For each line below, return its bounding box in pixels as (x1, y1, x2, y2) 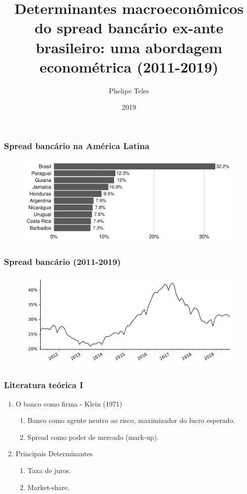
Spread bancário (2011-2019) (4, 255, 121, 268)
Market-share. (27, 482, 70, 492)
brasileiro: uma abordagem (35, 37, 223, 57)
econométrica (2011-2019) (39, 56, 219, 77)
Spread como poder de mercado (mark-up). (27, 431, 159, 442)
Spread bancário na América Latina (4, 139, 150, 152)
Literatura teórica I (4, 379, 83, 391)
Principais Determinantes (15, 448, 93, 459)
